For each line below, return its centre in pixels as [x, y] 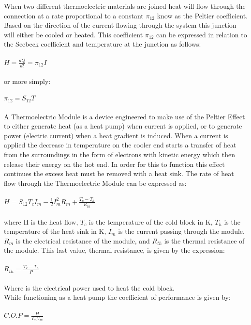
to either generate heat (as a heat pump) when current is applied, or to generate [123, 126]
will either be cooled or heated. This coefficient [74, 34]
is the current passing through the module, [181, 231]
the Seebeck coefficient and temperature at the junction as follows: [103, 44]
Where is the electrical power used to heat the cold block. [89, 287]
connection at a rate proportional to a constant [74, 15]
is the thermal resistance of [204, 240]
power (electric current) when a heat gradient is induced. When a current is [116, 135]
